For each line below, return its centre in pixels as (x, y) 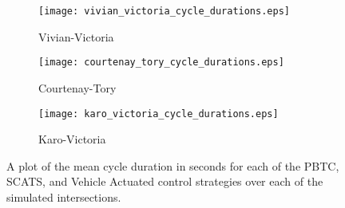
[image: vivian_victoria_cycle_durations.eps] (164, 11)
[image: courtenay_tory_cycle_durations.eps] (161, 63)
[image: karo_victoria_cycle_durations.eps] (159, 114)
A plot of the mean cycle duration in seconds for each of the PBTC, (173, 165)
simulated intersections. (64, 196)
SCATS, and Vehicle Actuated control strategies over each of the (165, 181)
